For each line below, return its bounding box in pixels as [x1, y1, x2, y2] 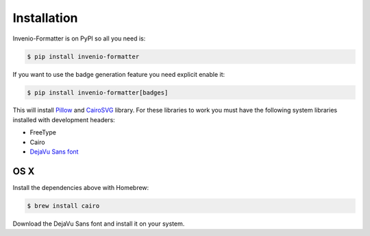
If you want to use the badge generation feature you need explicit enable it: [12, 70, 225, 78]
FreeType [29, 128, 56, 137]
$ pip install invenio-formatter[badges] [27, 88, 169, 96]
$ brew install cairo [27, 202, 100, 209]
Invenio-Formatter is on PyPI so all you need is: [12, 34, 146, 43]
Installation [12, 10, 78, 25]
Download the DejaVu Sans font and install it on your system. [12, 220, 185, 228]
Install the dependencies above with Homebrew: [12, 183, 149, 191]
